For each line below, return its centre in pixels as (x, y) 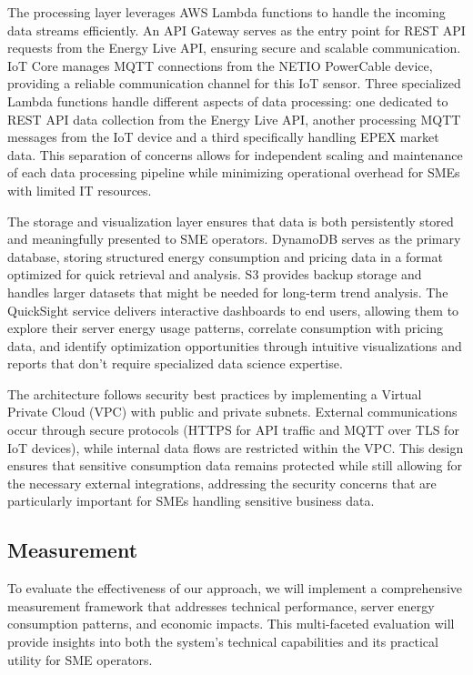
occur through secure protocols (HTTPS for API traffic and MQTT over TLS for (233, 430)
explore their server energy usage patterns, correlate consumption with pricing (225, 328)
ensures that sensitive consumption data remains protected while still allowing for (235, 465)
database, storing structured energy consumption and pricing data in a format (225, 256)
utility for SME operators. (80, 659)
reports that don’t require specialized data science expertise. (175, 363)
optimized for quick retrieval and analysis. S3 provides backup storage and (215, 274)
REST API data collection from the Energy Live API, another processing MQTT (234, 119)
